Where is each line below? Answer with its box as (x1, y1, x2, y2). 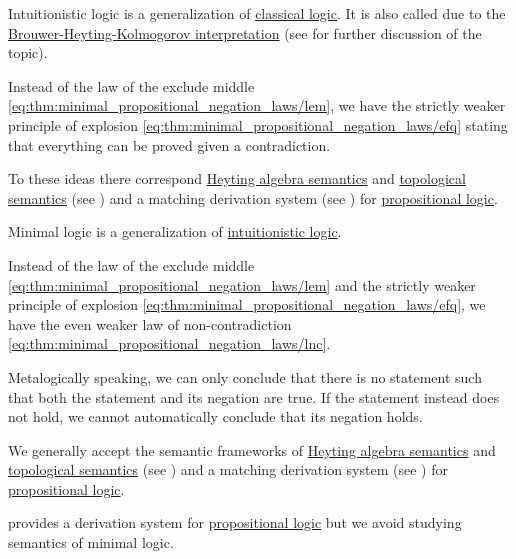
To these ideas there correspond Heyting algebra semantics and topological (8, 168, 466, 189)
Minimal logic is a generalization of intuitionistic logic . (8, 221, 342, 242)
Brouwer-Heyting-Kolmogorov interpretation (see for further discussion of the (8, 22, 482, 43)
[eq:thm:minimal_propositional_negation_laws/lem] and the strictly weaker (8, 274, 476, 295)
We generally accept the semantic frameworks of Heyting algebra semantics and (8, 439, 496, 460)
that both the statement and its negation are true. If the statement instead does (8, 386, 500, 407)
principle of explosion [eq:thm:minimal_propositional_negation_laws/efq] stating (8, 114, 508, 135)
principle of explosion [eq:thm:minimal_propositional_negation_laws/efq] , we (8, 294, 486, 315)
